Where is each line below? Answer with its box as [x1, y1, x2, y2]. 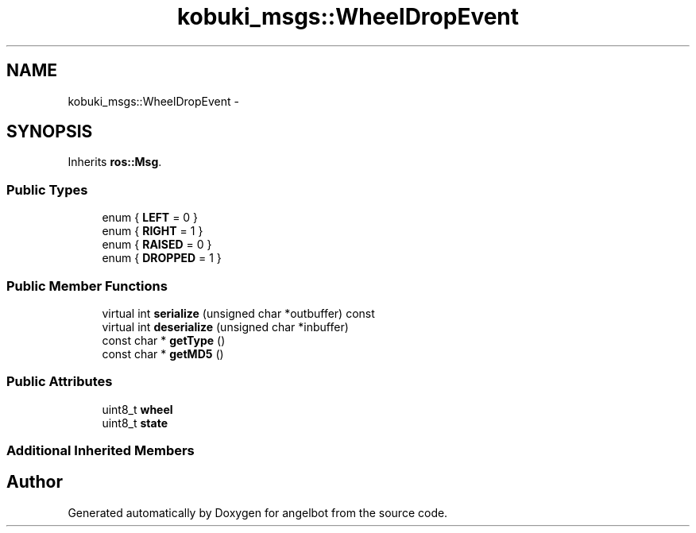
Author [6, 472, 63, 492]
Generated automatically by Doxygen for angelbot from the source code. [68, 505, 448, 519]
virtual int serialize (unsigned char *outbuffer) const [102, 306, 375, 320]
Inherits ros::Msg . [68, 155, 162, 169]
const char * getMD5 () [102, 346, 224, 361]
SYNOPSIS [6, 122, 93, 142]
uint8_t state [102, 415, 168, 430]
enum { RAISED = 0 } [102, 238, 212, 252]
